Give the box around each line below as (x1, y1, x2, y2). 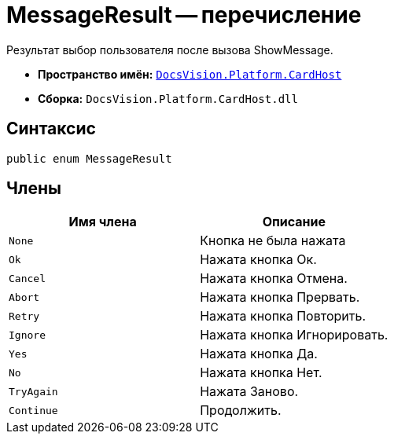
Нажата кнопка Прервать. (200, 289, 360, 306)
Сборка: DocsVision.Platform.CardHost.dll (38, 91, 298, 105)
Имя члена (68, 214, 137, 230)
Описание (262, 214, 326, 230)
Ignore (9, 328, 46, 341)
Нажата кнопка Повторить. (200, 308, 366, 324)
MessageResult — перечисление (6, 2, 362, 28)
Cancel (9, 272, 46, 284)
